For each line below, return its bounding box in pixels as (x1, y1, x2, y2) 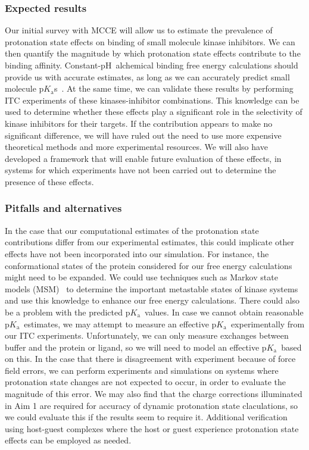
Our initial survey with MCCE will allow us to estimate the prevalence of (5, 24, 273, 36)
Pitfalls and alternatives (5, 201, 122, 215)
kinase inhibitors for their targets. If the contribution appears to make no (5, 117, 273, 129)
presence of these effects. (5, 175, 94, 187)
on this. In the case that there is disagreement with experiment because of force (5, 352, 296, 365)
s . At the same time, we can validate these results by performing (54, 82, 294, 95)
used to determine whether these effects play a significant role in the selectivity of (5, 105, 302, 118)
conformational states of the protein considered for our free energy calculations (5, 259, 292, 271)
